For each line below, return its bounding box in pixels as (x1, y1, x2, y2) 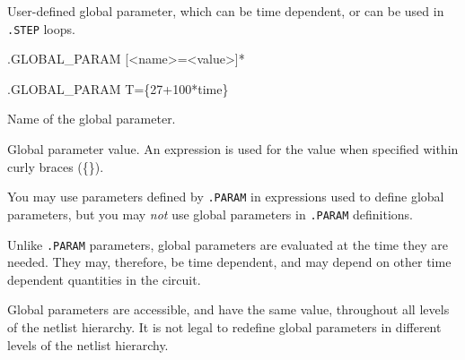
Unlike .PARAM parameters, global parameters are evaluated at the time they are (7, 235, 448, 253)
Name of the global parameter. (7, 109, 176, 128)
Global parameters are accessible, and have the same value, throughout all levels (7, 300, 450, 319)
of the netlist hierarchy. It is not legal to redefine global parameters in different (7, 317, 442, 336)
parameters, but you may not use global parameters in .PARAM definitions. (7, 204, 413, 223)
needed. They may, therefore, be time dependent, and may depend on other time (7, 253, 452, 271)
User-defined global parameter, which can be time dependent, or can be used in (7, 2, 444, 20)
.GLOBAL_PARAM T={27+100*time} (7, 79, 229, 98)
